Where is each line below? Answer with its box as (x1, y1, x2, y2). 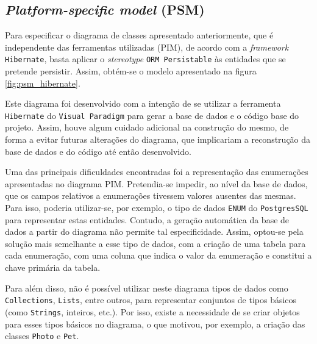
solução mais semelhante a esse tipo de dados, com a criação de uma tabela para (5, 237, 306, 249)
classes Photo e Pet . (5, 329, 79, 342)
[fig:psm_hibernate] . (5, 76, 80, 89)
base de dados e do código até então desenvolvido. (5, 145, 191, 157)
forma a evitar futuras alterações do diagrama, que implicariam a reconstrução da (5, 133, 311, 146)
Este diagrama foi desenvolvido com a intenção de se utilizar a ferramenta (5, 97, 281, 110)
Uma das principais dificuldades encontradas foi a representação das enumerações (5, 165, 308, 178)
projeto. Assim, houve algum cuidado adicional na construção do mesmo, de (5, 121, 289, 134)
